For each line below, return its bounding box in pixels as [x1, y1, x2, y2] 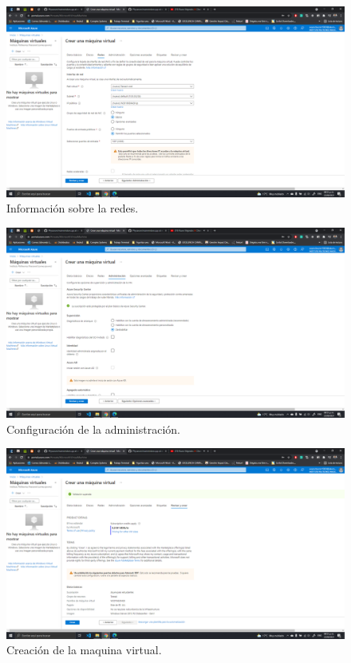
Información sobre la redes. [6, 200, 139, 216]
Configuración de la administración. [6, 420, 180, 437]
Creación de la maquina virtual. [6, 641, 162, 658]
